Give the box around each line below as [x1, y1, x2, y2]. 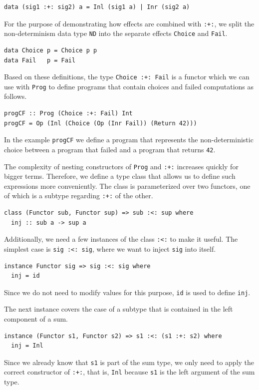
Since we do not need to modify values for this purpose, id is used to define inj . [4, 287, 251, 297]
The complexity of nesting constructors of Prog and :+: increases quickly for [4, 161, 239, 171]
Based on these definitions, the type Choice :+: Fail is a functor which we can [4, 71, 250, 82]
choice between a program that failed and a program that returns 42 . [4, 144, 216, 154]
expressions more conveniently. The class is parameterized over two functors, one [4, 180, 251, 191]
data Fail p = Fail [4, 56, 76, 64]
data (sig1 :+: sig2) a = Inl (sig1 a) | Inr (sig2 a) [4, 3, 190, 10]
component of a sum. [4, 313, 68, 324]
